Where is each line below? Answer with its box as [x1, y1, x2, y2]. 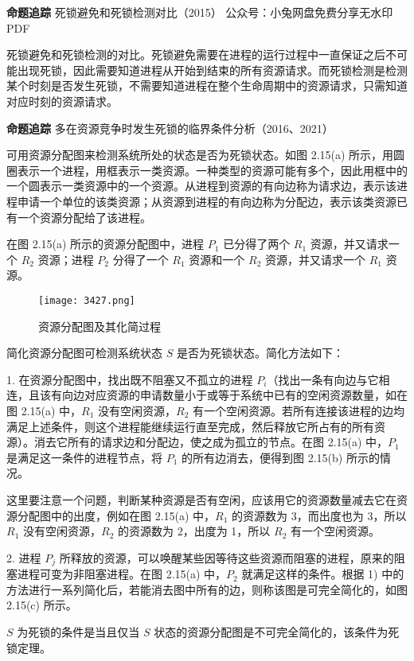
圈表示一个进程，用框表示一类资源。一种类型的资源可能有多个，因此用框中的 [6, 161, 408, 178]
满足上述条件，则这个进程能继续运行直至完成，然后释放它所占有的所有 [6, 418, 374, 434]
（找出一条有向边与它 [267, 371, 379, 387]
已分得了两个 [223, 235, 291, 252]
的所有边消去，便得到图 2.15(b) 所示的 [182, 449, 380, 465]
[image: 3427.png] [38, 294, 135, 306]
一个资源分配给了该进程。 [17, 208, 151, 225]
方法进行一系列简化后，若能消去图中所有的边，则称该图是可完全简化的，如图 [6, 581, 408, 597]
